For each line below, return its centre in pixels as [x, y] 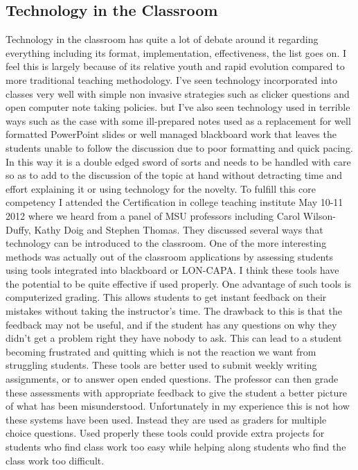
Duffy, [18, 229]
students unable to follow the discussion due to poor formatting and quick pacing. [179, 147]
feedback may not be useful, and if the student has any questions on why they [171, 324]
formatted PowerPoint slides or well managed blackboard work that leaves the [171, 134]
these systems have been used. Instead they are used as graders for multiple [166, 419]
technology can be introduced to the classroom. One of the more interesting [166, 243]
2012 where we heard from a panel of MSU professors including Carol [153, 215]
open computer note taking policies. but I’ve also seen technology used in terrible [178, 107]
